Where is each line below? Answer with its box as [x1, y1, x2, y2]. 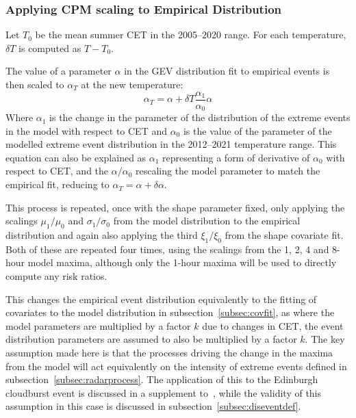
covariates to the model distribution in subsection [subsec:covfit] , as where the [5, 305, 335, 319]
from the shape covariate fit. [225, 228, 344, 242]
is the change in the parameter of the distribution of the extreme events [49, 110, 351, 125]
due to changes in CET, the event [202, 318, 344, 332]
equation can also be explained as [5, 150, 147, 164]
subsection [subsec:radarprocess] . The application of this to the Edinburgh [5, 372, 318, 387]
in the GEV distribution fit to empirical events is [124, 64, 330, 78]
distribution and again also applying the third [5, 228, 198, 242]
